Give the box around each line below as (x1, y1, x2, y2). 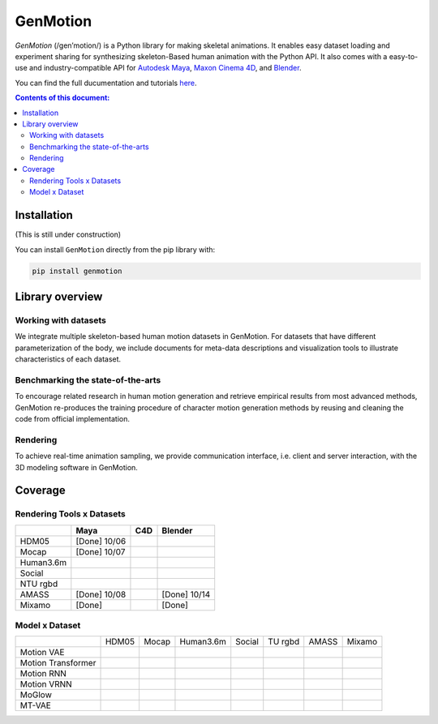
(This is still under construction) (15, 229, 122, 239)
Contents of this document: (15, 93, 110, 103)
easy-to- (389, 51, 419, 61)
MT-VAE (19, 700, 52, 711)
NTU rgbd (19, 578, 58, 589)
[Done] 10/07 (75, 546, 126, 557)
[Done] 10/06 (75, 535, 127, 546)
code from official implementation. (15, 413, 130, 423)
